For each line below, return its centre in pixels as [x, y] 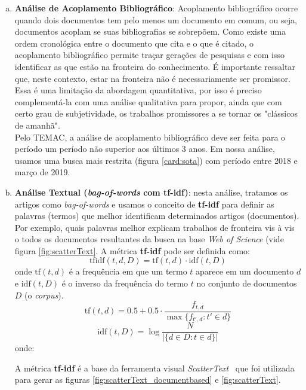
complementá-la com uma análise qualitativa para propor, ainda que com [148, 101]
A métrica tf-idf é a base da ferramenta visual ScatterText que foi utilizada [154, 368]
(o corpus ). [44, 295]
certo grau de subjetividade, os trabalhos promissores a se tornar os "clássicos [156, 113]
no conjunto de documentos [247, 283]
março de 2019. [42, 172]
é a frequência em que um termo [128, 271]
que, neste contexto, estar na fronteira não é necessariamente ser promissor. [152, 78]
